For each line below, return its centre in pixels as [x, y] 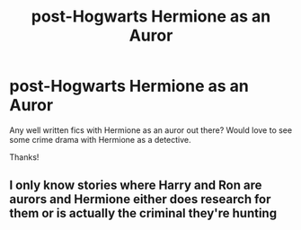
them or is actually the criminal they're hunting [143, 213]
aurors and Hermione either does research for [140, 199]
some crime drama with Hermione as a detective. [100, 139]
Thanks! [24, 157]
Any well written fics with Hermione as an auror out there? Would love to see [151, 130]
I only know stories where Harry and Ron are [136, 186]
